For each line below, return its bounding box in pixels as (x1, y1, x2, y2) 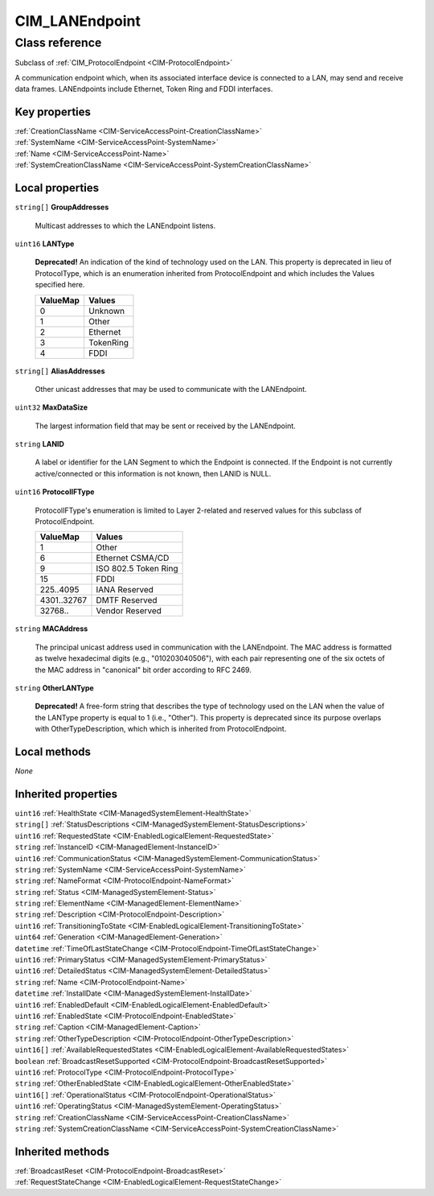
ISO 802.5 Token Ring (96, 563, 178, 575)
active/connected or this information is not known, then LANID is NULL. (35, 468, 272, 478)
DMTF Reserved (96, 595, 158, 606)
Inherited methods (14, 1144, 110, 1158)
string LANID (14, 439, 64, 449)
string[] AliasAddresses (14, 366, 105, 376)
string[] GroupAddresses (14, 202, 109, 212)
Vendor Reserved (96, 605, 162, 617)
